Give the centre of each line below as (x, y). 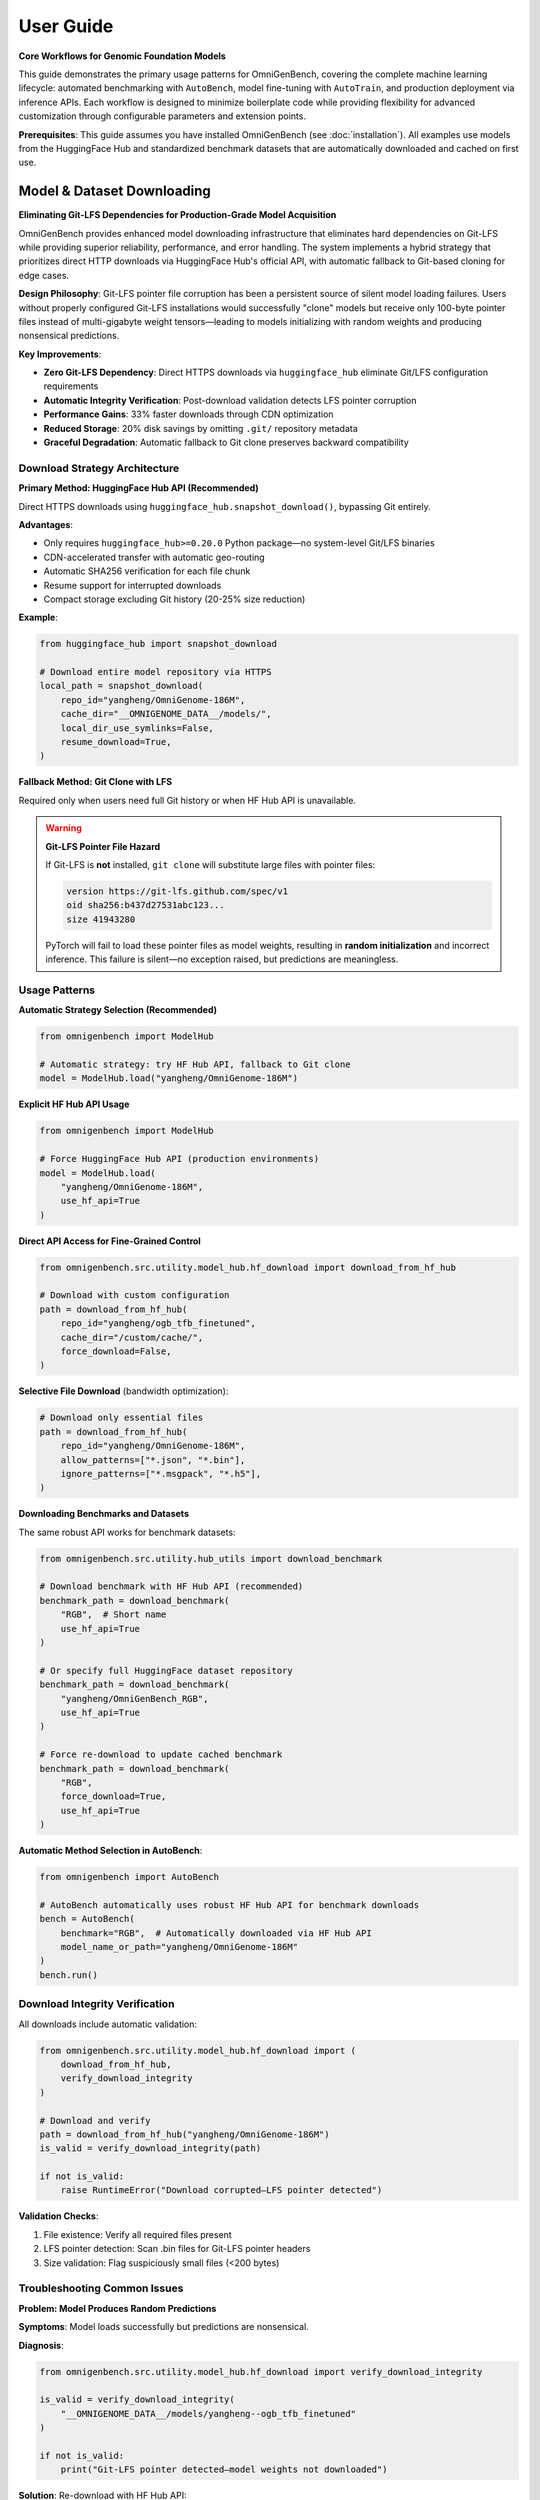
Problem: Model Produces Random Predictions (117, 2308)
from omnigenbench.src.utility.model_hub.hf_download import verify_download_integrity (261, 2371)
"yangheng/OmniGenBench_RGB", (134, 1698)
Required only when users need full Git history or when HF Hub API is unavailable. (187, 800)
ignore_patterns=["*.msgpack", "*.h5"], (161, 1473)
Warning (63, 828)
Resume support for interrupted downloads (132, 585)
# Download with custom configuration (134, 1295)
